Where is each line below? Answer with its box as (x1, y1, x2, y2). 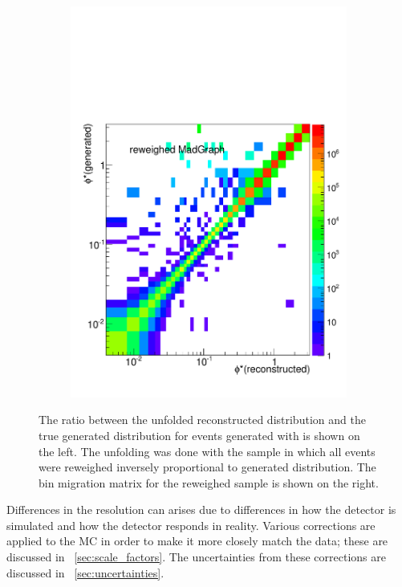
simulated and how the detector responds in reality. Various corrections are (6, 516, 376, 533)
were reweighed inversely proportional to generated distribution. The (39, 459, 376, 475)
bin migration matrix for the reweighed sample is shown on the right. (39, 474, 379, 491)
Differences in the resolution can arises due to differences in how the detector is (6, 501, 396, 518)
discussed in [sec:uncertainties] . (6, 564, 164, 581)
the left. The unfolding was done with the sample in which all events (39, 442, 376, 459)
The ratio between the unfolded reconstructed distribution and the (39, 411, 366, 428)
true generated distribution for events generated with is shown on (39, 426, 360, 443)
